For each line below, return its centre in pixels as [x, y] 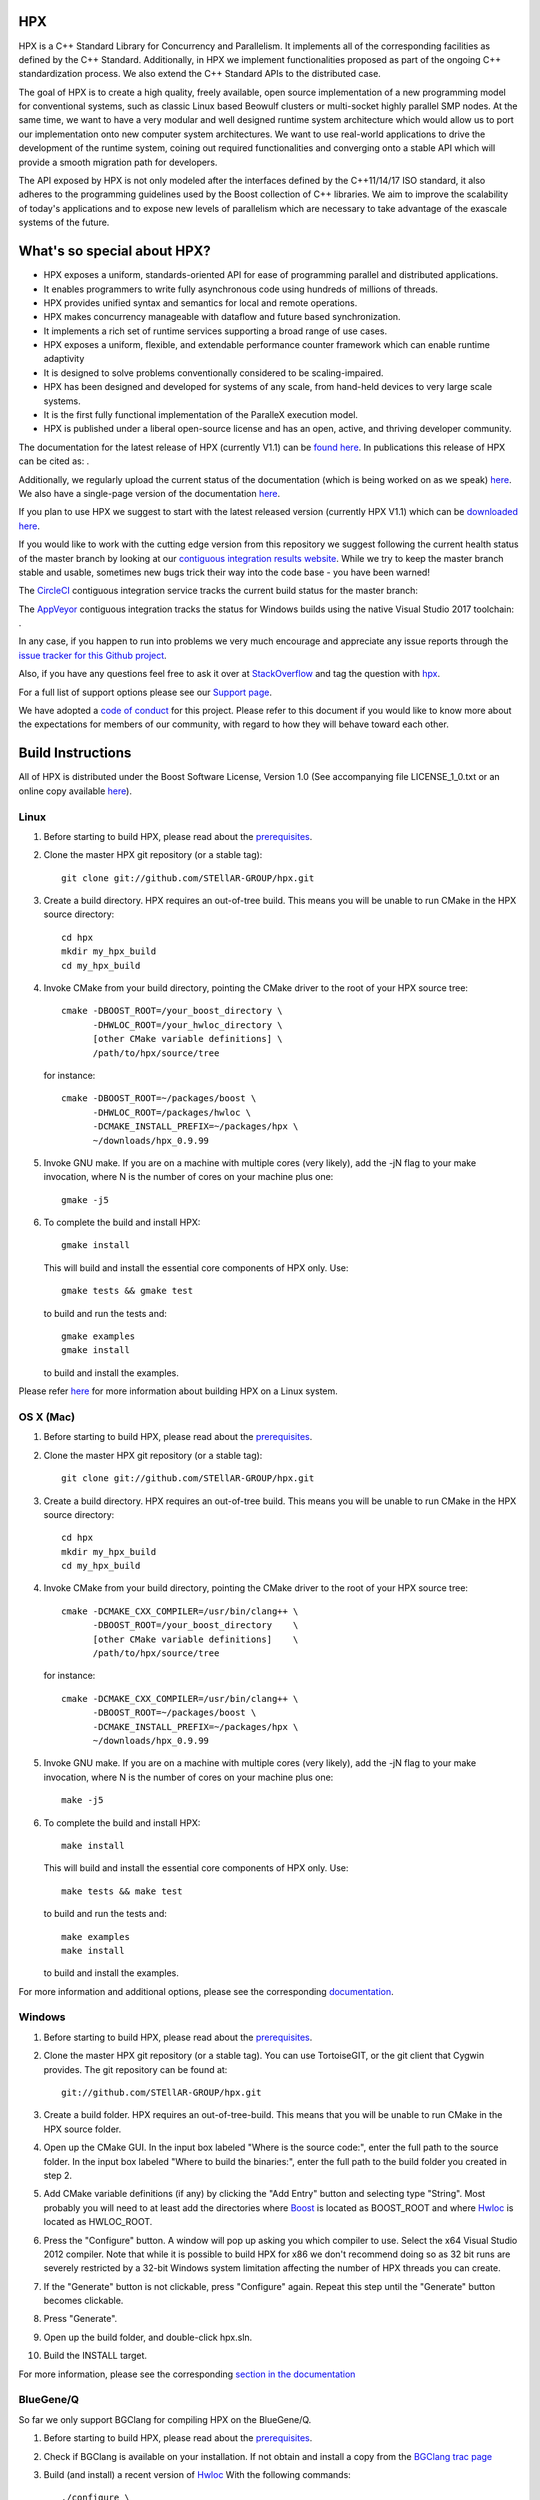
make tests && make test [122, 1891]
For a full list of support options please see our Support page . [145, 692]
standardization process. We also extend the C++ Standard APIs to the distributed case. [200, 74]
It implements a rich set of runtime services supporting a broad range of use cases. [215, 331]
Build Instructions [75, 753]
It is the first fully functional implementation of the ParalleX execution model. [201, 415]
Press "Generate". [80, 2319]
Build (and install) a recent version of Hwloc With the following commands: [197, 2474]
